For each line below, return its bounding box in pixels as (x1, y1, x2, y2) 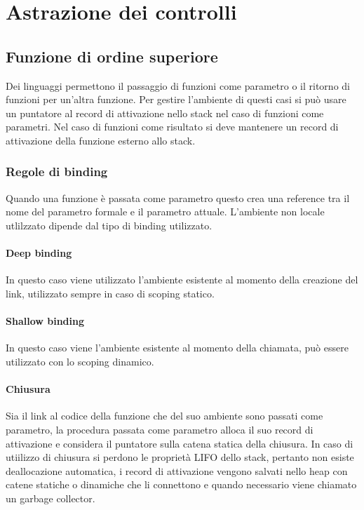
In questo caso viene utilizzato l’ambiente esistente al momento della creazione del (6, 272, 358, 287)
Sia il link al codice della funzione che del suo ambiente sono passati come (6, 408, 323, 423)
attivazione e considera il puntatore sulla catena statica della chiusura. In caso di (6, 436, 353, 450)
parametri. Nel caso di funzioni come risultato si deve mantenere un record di (6, 119, 339, 134)
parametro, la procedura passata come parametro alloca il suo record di (6, 422, 314, 436)
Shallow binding (6, 314, 85, 328)
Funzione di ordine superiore (6, 45, 218, 67)
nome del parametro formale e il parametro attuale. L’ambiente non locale (6, 204, 325, 219)
